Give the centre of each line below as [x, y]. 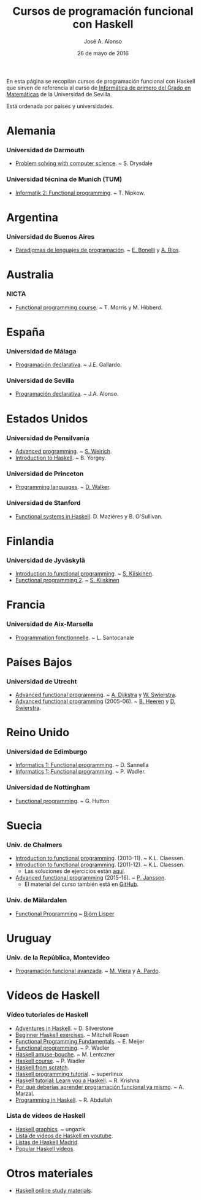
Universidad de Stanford [44, 503]
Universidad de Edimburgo [47, 752]
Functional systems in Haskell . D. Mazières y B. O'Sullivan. [89, 516]
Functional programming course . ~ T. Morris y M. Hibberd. [89, 307]
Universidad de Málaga [41, 351]
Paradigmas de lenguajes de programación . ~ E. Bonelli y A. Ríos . [98, 250]
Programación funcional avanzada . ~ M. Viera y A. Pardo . [88, 971]
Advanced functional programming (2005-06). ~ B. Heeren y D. [95, 701]
